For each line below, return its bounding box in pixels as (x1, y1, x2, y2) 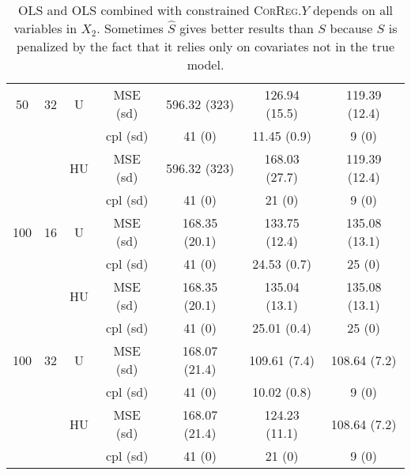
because (330, 19, 373, 37)
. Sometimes (96, 19, 164, 37)
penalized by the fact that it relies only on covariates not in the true (16, 37, 395, 55)
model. (187, 55, 224, 74)
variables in (13, 19, 77, 37)
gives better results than (179, 19, 314, 37)
